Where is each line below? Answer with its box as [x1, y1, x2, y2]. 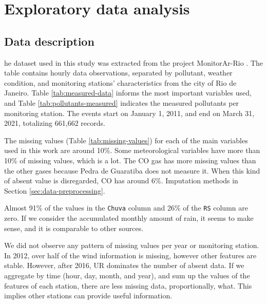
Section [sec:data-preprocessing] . [4, 185, 105, 196]
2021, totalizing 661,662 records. [4, 118, 105, 128]
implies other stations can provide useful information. [4, 290, 173, 301]
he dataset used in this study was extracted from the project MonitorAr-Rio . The [4, 57, 263, 68]
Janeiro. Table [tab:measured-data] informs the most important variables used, [4, 87, 252, 98]
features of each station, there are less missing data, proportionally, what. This [4, 280, 252, 291]
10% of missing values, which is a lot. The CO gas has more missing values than [4, 155, 256, 165]
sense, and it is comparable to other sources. [4, 222, 144, 233]
